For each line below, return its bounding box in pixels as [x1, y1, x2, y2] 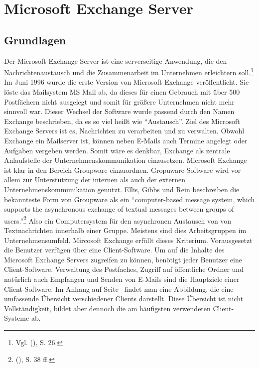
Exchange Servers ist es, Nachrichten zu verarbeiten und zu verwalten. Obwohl [4, 125, 245, 136]
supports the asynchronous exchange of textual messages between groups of [4, 204, 234, 214]
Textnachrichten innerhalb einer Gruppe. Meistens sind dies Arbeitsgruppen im [4, 225, 247, 235]
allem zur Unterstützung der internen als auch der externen [4, 174, 185, 185]
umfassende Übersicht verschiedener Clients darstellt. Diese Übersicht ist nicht [4, 293, 244, 304]
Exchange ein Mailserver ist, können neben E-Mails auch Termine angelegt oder [4, 135, 248, 145]
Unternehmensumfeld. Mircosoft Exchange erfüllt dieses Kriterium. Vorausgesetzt [4, 235, 253, 245]
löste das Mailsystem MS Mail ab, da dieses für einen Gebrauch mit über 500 [4, 87, 240, 97]
